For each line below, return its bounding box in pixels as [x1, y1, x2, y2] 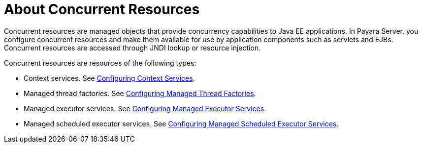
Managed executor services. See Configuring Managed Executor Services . [24, 104, 266, 113]
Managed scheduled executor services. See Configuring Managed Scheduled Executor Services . [24, 119, 339, 128]
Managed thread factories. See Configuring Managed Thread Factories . [24, 89, 256, 98]
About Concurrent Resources [4, 1, 200, 18]
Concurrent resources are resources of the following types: [4, 58, 196, 67]
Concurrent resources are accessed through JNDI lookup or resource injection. [4, 43, 261, 52]
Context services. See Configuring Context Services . [24, 73, 195, 82]
